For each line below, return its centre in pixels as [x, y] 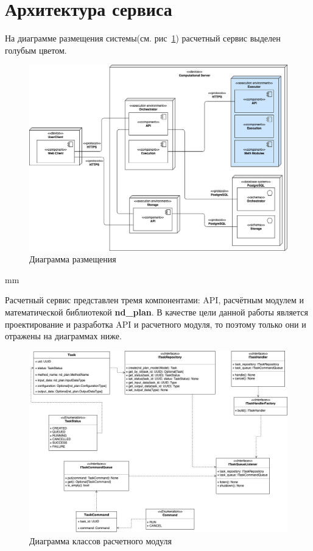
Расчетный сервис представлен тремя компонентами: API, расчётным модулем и [155, 300]
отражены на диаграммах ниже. [63, 336]
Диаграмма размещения [73, 259]
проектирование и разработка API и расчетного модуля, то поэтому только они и [156, 324]
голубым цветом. [36, 50]
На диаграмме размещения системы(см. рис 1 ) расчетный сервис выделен [143, 38]
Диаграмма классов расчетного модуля [100, 540]
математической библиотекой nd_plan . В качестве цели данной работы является [156, 312]
